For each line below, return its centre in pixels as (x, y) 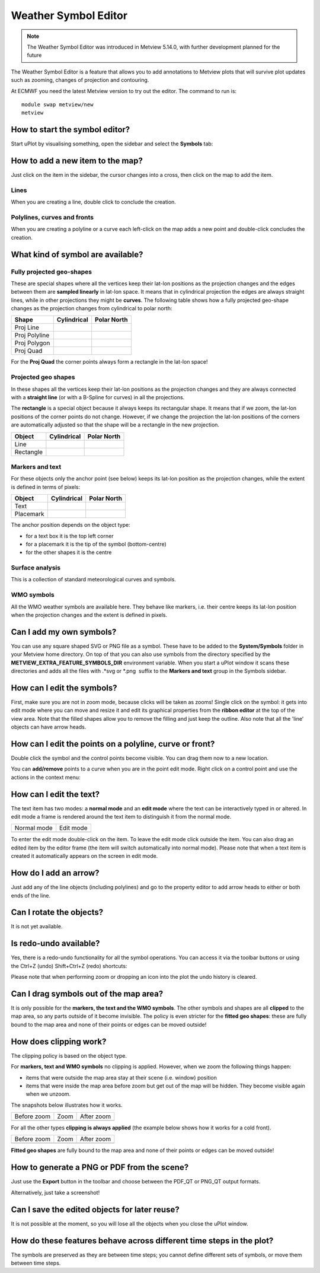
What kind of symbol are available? (77, 254)
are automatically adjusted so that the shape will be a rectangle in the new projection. (115, 425)
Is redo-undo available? (55, 943)
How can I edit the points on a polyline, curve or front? (113, 744)
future (34, 55)
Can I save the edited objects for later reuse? (95, 1209)
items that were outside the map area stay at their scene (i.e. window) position (121, 1077)
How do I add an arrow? (55, 873)
